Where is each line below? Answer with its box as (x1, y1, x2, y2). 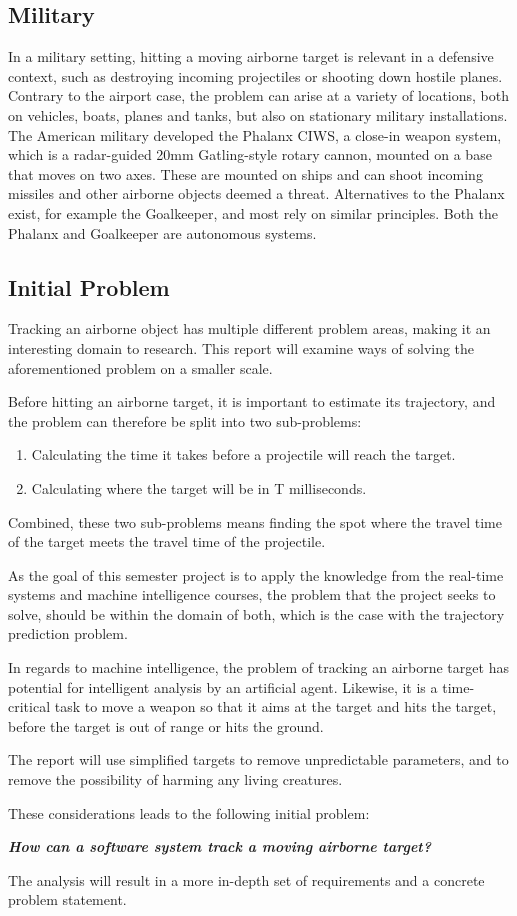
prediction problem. (8, 623, 128, 644)
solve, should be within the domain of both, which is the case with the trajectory (8, 603, 505, 624)
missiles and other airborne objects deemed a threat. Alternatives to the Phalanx (8, 183, 505, 204)
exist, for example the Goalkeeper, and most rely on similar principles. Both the (8, 202, 499, 223)
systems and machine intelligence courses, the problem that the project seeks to (8, 584, 496, 605)
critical (8, 696, 51, 717)
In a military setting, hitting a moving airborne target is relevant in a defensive (8, 46, 494, 67)
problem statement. (8, 889, 127, 910)
